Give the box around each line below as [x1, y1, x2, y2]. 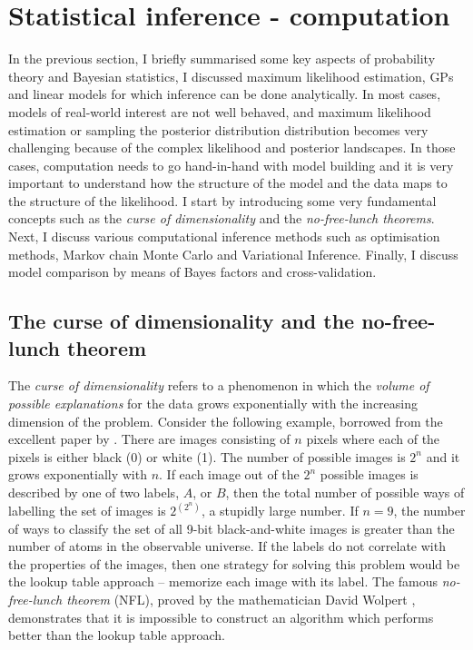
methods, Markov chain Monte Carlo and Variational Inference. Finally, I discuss [8, 244, 458, 263]
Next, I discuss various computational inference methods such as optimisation [8, 227, 440, 246]
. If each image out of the [159, 465, 300, 484]
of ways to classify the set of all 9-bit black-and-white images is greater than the [8, 518, 455, 537]
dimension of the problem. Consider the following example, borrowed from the [8, 411, 443, 430]
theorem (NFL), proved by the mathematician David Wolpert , [66, 590, 416, 608]
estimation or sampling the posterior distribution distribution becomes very [8, 120, 429, 139]
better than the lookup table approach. [8, 625, 225, 645]
